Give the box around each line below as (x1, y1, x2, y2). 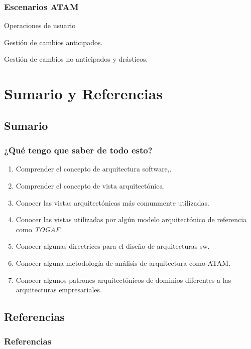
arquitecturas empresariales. (16, 284, 102, 295)
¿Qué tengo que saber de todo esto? (4, 144, 153, 156)
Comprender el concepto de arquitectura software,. (16, 163, 172, 174)
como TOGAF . (16, 224, 62, 234)
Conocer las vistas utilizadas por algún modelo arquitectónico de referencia (16, 214, 247, 225)
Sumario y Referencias (4, 83, 163, 104)
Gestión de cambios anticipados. (4, 37, 103, 47)
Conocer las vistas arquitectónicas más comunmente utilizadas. (16, 197, 209, 208)
